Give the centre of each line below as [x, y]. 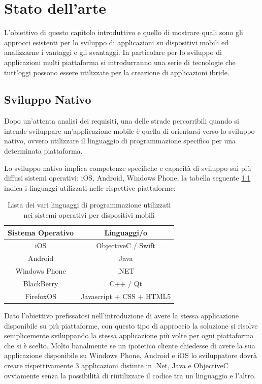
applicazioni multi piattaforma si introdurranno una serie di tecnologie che [120, 62]
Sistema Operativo [41, 232]
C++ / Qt [126, 284]
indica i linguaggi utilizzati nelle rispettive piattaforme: [90, 187]
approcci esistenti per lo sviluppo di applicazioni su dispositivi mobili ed [116, 42]
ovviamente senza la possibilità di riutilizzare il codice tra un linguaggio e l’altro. [130, 375]
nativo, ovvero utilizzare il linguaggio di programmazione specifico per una [120, 141]
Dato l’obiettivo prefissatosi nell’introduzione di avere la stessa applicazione [121, 315]
